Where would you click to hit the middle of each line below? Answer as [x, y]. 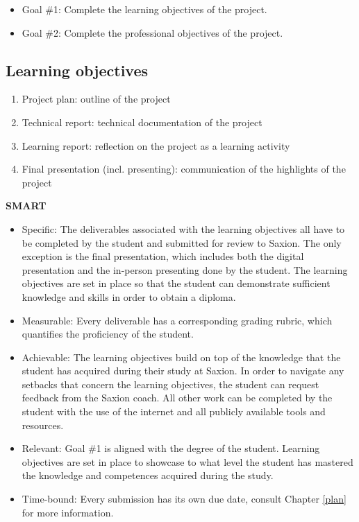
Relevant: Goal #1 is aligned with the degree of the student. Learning [171, 448]
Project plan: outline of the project [96, 99]
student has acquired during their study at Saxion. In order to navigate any [183, 371]
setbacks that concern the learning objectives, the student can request [170, 384]
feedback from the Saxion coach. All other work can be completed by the [177, 398]
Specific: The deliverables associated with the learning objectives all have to [183, 228]
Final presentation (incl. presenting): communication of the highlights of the [184, 169]
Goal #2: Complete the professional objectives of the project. [152, 32]
